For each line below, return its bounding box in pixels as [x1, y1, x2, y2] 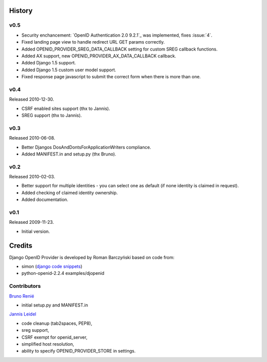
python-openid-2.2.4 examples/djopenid [21, 270, 105, 276]
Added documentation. [21, 197, 69, 203]
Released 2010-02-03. [9, 174, 55, 180]
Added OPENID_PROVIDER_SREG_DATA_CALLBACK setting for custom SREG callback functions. [21, 46, 218, 52]
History [9, 6, 33, 15]
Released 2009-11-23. [9, 219, 54, 225]
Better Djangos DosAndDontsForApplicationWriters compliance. [21, 144, 151, 150]
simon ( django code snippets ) [21, 263, 83, 269]
